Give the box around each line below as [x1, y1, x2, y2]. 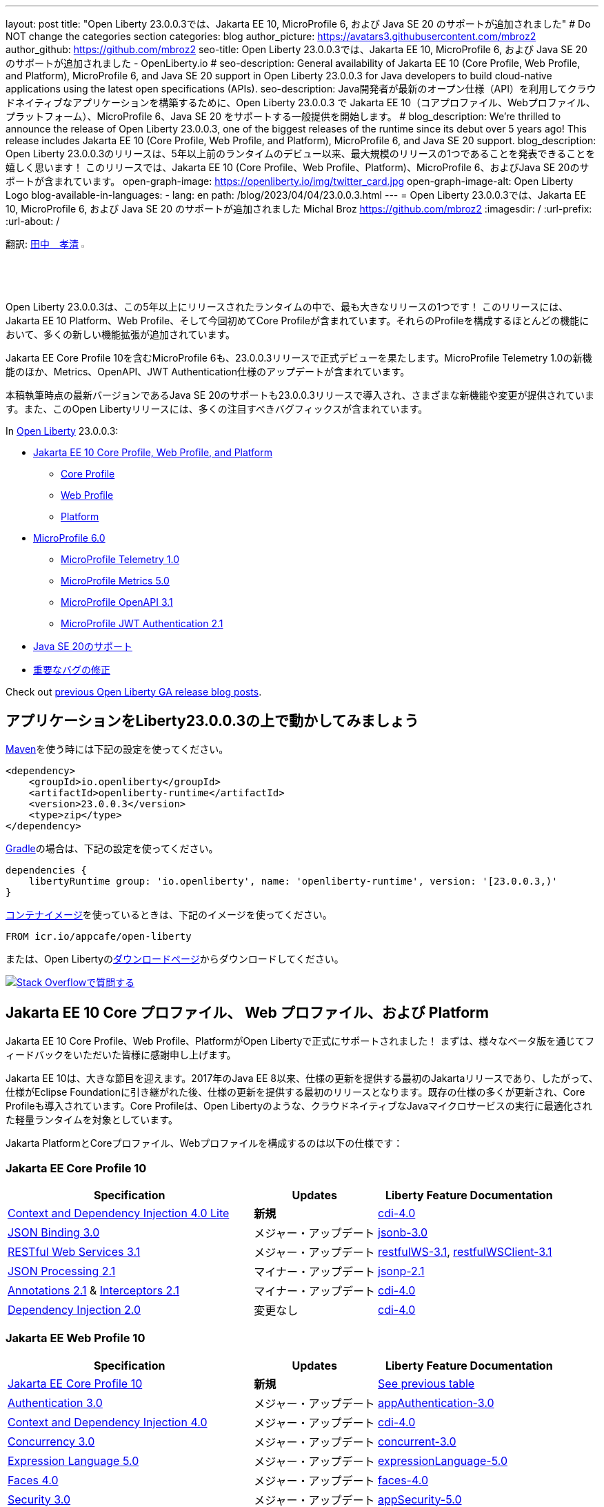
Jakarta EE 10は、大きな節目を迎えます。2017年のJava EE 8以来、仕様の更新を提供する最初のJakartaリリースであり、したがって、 [6, 1072, 598, 1085]
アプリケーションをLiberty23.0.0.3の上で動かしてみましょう [6, 711, 419, 729]
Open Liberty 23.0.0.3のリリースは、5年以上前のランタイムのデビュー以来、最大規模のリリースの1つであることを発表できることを [6, 148, 596, 159]
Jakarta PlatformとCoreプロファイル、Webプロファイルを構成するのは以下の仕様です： [6, 1137, 403, 1150]
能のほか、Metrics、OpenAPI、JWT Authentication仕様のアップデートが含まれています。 [6, 365, 410, 377]
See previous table [378, 1376, 475, 1390]
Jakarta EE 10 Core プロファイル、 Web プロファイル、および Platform [6, 1003, 489, 1021]
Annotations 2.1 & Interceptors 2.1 [8, 1283, 180, 1297]
